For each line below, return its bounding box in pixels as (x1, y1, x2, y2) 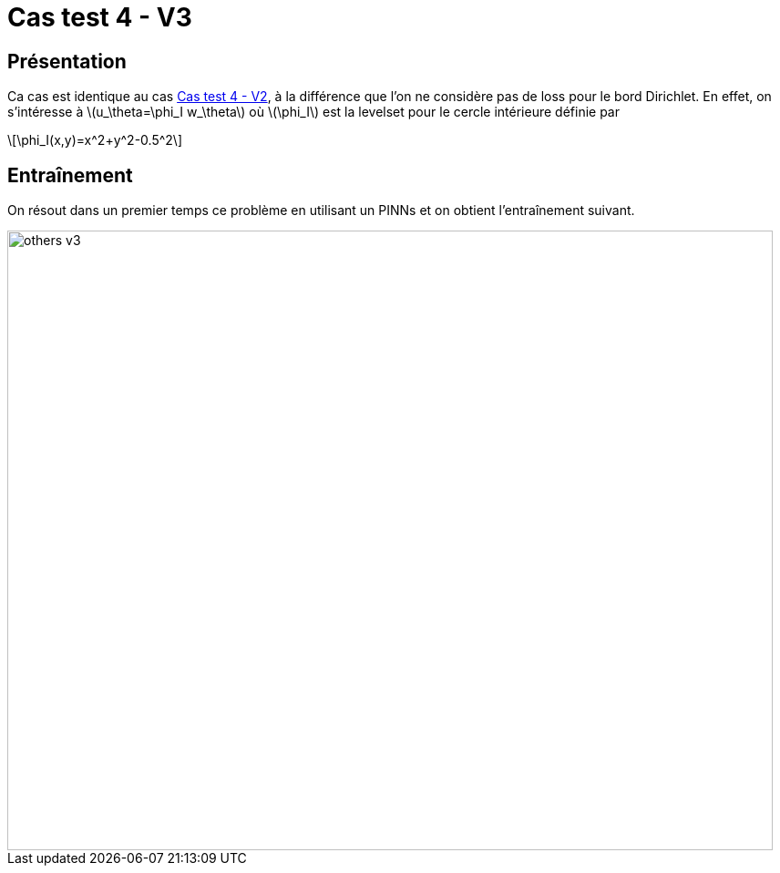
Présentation (7, 49, 127, 73)
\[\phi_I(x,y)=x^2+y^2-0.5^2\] (7, 132, 182, 149)
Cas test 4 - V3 (7, 2, 192, 33)
